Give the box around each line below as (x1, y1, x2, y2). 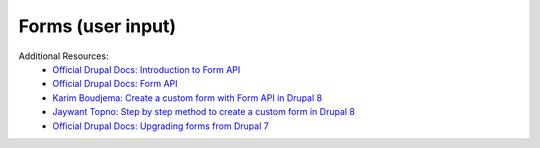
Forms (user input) (18, 15, 177, 37)
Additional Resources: (18, 50, 109, 62)
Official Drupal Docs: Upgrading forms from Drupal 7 (52, 120, 269, 132)
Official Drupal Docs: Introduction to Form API (52, 63, 241, 75)
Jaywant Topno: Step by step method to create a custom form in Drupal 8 (52, 106, 355, 118)
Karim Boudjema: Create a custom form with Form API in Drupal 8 (52, 91, 323, 104)
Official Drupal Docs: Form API (52, 78, 179, 90)
